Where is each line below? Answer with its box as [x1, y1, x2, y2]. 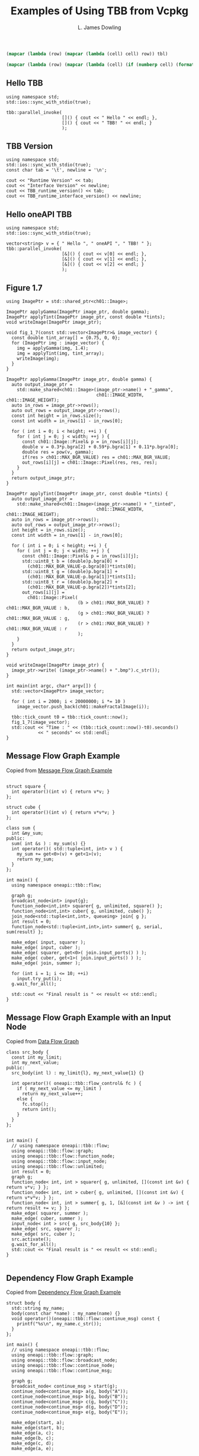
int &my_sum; [11, 830, 44, 836]
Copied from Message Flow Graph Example [6, 767, 113, 774]
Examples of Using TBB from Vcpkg [11, 4, 188, 18]
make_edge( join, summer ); [11, 960, 81, 966]
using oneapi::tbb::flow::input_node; [11, 1158, 108, 1164]
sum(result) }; [6, 929, 44, 935]
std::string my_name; [11, 1305, 65, 1312]
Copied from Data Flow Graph [6, 1037, 79, 1044]
